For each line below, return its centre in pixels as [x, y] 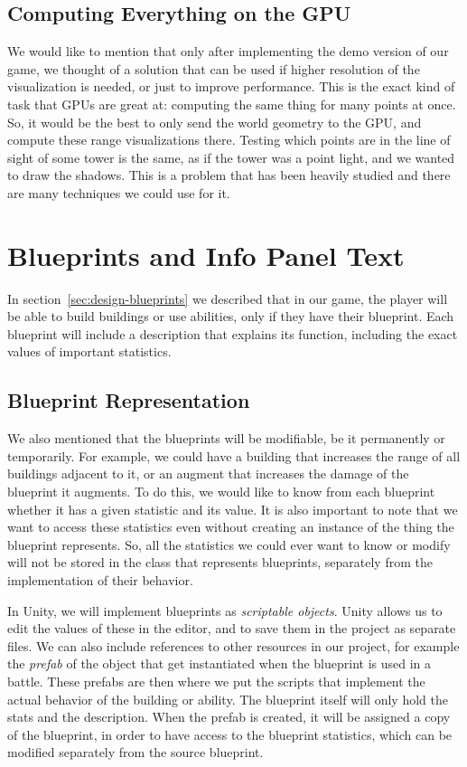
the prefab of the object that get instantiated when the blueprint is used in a [219, 663]
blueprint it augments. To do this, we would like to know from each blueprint [221, 492]
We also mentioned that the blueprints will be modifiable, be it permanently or [226, 438]
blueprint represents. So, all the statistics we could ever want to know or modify [229, 544]
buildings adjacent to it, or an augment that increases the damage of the [208, 473]
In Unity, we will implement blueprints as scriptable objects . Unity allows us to [225, 610]
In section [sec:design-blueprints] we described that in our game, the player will [228, 298]
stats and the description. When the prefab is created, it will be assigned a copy [229, 717]
